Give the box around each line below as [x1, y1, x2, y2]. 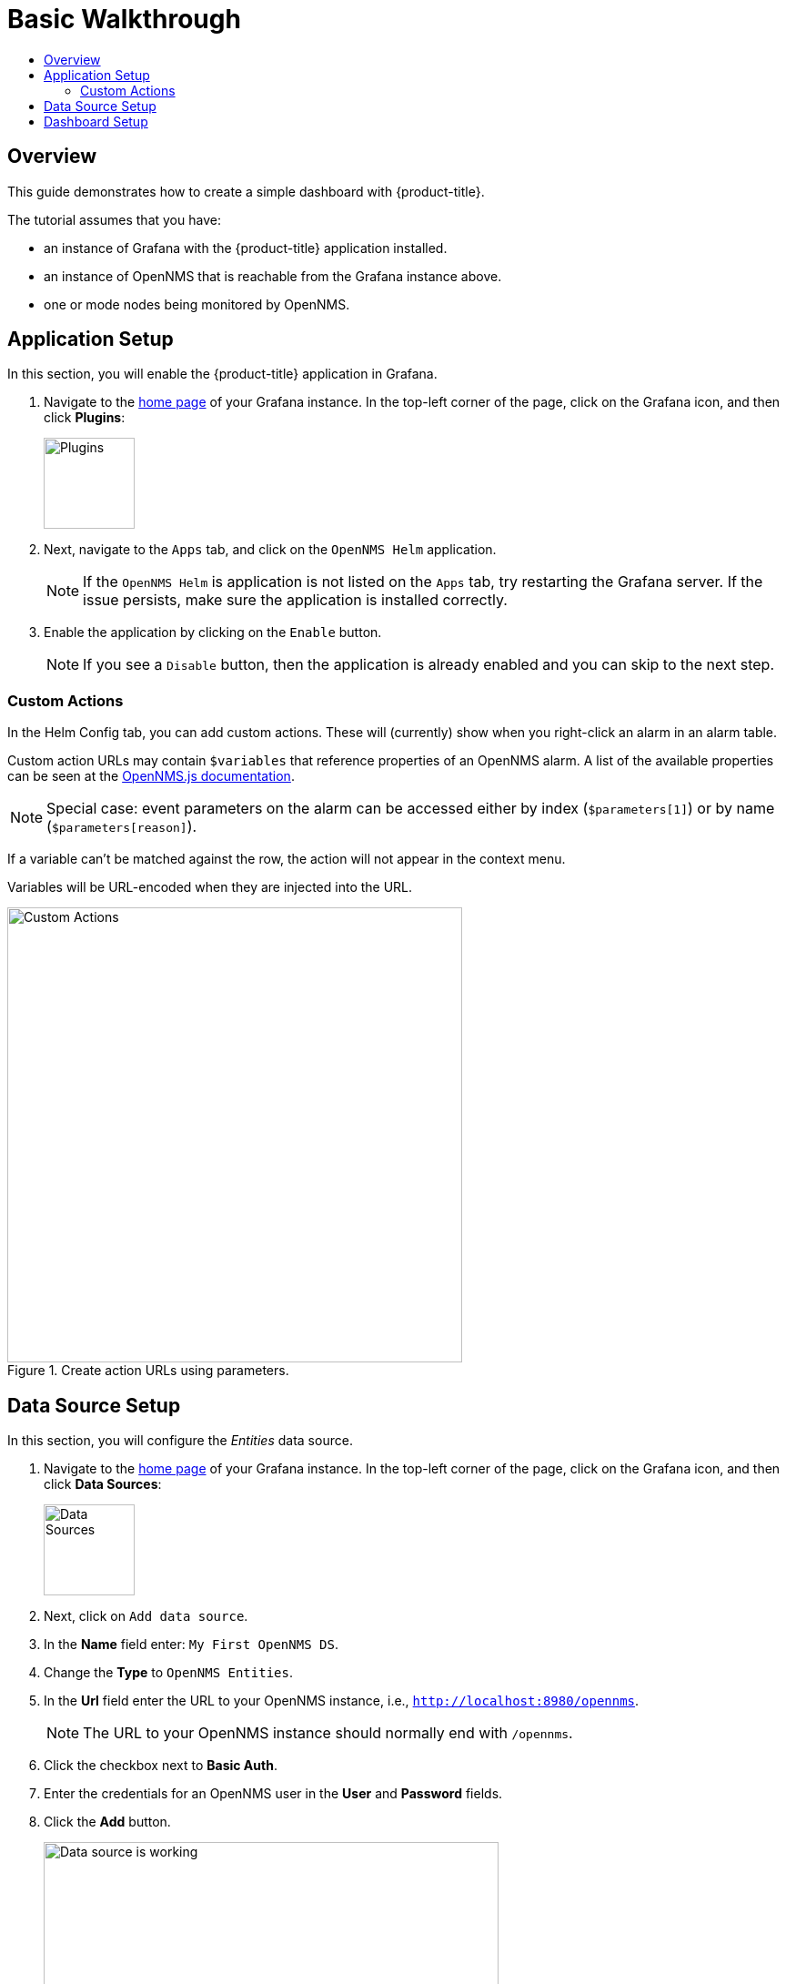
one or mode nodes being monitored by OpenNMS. [44, 296, 350, 312]
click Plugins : [44, 410, 126, 426]
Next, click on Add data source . [44, 1608, 248, 1625]
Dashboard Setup [44, 113, 148, 129]
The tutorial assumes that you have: [7, 211, 221, 228]
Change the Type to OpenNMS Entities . [44, 1665, 293, 1681]
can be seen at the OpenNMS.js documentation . [7, 768, 295, 784]
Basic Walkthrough [7, 4, 241, 35]
